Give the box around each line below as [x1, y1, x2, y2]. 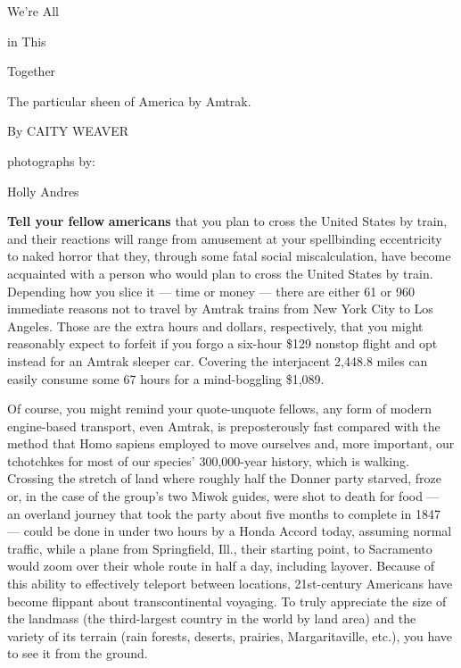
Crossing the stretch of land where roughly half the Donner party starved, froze [7, 469, 441, 488]
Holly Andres [7, 181, 79, 200]
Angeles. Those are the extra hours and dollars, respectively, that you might [7, 316, 424, 335]
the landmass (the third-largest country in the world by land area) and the [7, 609, 416, 628]
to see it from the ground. [7, 644, 148, 663]
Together [7, 62, 56, 80]
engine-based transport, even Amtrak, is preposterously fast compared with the [7, 416, 440, 435]
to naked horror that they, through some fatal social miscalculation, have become [7, 246, 451, 265]
